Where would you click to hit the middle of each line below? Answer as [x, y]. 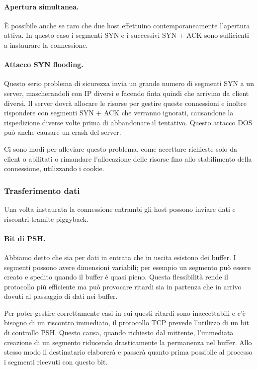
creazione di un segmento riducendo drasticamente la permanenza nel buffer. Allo [128, 342]
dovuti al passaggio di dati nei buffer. [61, 296]
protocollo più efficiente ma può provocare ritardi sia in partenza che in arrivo [123, 286]
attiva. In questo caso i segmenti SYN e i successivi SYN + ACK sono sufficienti [127, 35]
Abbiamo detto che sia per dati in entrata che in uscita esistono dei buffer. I [120, 257]
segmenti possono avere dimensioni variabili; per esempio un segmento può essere [128, 267]
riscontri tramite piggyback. [46, 219]
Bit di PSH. [25, 238]
